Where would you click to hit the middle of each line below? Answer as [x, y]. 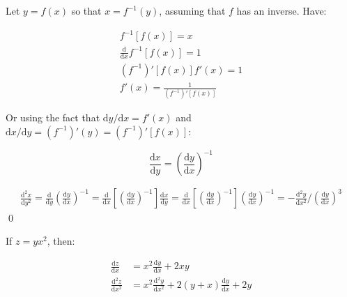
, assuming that [192, 10]
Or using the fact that [53, 117]
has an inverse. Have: [282, 10]
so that [86, 10]
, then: [61, 241]
